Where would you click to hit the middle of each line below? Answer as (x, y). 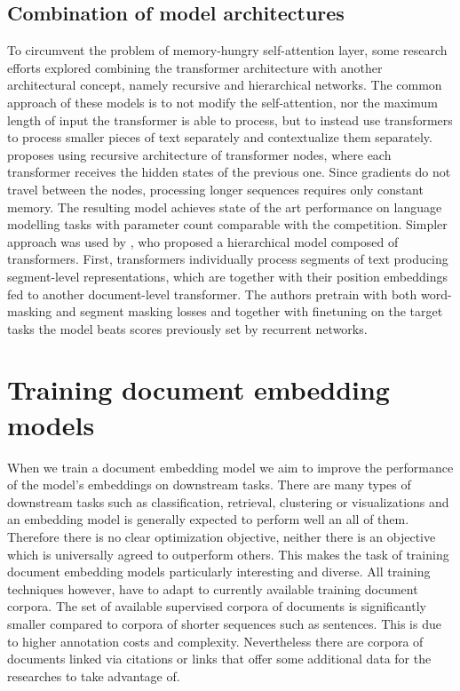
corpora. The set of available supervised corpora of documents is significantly (217, 606)
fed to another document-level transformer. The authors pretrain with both (212, 294)
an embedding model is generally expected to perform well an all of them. (208, 519)
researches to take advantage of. (94, 675)
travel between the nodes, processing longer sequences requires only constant (215, 189)
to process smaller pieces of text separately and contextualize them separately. (220, 137)
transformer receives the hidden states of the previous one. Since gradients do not (229, 172)
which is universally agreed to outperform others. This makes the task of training (228, 554)
